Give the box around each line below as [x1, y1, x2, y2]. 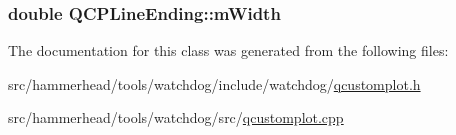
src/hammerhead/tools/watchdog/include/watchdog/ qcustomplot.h [8, 73, 421, 94]
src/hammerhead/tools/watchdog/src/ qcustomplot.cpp [8, 107, 344, 128]
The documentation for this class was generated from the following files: [8, 40, 449, 61]
